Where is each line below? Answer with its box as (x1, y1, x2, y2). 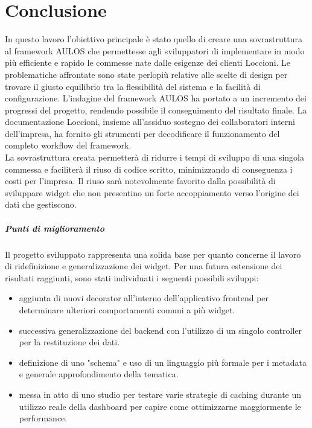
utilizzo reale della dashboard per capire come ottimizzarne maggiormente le (19, 400, 301, 412)
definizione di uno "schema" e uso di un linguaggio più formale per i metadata (19, 356, 307, 368)
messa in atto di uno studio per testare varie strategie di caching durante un (19, 388, 302, 400)
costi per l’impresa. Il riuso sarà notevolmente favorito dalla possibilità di (5, 174, 276, 187)
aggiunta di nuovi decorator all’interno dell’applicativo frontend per (19, 292, 269, 304)
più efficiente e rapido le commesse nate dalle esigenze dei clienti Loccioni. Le (5, 56, 291, 69)
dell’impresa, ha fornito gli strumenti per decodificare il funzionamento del (5, 127, 280, 139)
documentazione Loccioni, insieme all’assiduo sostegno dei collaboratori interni (5, 115, 295, 128)
